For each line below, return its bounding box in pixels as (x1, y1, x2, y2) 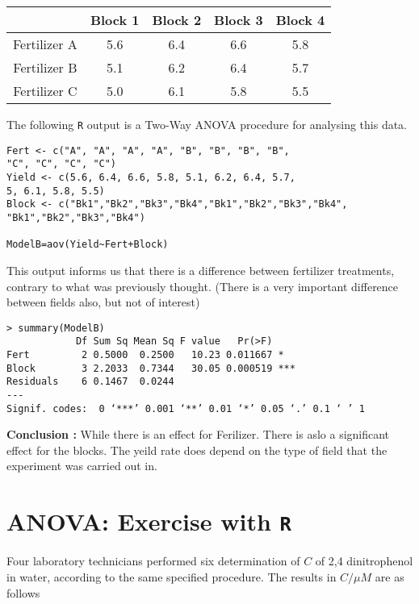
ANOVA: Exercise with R (6, 505, 291, 538)
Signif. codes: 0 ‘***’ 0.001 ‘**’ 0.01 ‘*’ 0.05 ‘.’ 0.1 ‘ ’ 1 (6, 402, 365, 414)
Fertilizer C (13, 81, 78, 100)
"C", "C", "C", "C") (6, 158, 117, 170)
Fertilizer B (13, 58, 78, 77)
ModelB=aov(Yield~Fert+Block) (6, 239, 169, 251)
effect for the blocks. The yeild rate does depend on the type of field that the (6, 441, 388, 458)
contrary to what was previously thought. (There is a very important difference (6, 277, 399, 294)
